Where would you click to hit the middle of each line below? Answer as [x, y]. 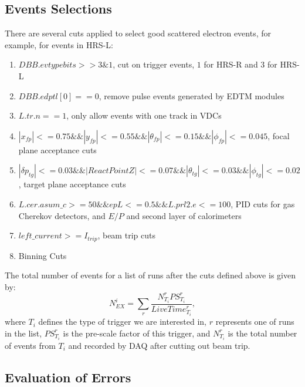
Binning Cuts [43, 255]
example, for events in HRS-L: [59, 44]
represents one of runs [255, 322]
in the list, [23, 333]
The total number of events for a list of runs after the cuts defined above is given [150, 275]
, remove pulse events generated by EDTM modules [192, 95]
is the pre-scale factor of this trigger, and [137, 333]
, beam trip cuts [126, 235]
